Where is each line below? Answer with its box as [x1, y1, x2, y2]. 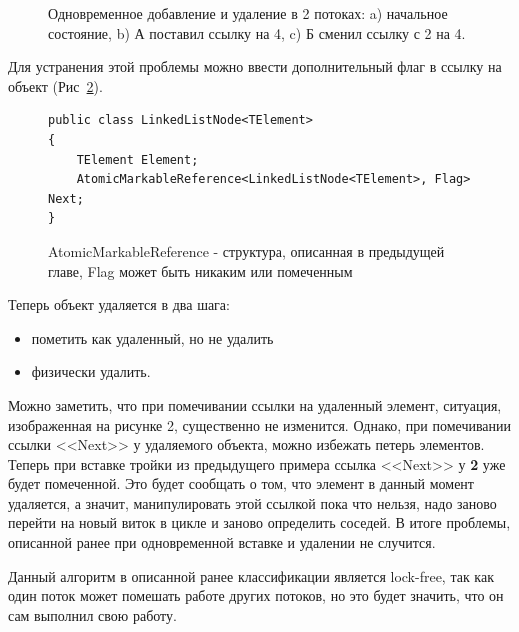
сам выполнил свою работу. [8, 604, 177, 625]
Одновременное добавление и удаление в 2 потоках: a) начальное [48, 3, 448, 23]
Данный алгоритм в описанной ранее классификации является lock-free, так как [8, 565, 494, 586]
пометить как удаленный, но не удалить [31, 327, 274, 348]
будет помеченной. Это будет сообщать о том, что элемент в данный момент [8, 473, 474, 494]
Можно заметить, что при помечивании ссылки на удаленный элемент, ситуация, [8, 394, 502, 415]
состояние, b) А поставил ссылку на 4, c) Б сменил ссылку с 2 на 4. [48, 22, 466, 43]
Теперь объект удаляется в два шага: [8, 294, 230, 315]
